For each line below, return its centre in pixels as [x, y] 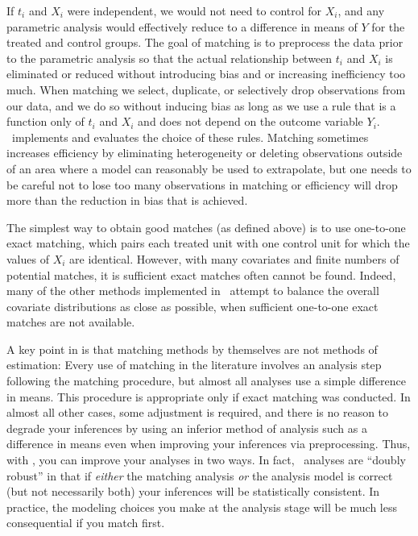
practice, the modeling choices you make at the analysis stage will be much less [202, 507]
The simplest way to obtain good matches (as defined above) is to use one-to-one [206, 227]
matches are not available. [71, 322]
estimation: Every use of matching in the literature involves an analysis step [194, 365]
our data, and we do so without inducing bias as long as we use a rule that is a [201, 105]
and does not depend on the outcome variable [250, 121]
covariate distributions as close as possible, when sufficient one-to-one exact [192, 306]
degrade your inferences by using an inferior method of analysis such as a [187, 428]
